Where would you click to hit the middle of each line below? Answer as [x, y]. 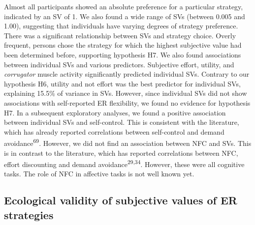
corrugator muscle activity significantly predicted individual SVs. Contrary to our [127, 74]
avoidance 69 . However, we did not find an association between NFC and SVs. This [128, 142]
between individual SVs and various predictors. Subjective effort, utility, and [119, 64]
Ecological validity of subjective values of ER [121, 200]
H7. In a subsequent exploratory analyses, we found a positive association [115, 112]
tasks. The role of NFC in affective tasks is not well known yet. [99, 174]
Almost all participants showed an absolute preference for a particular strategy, [124, 6]
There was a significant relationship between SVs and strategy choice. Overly [120, 35]
